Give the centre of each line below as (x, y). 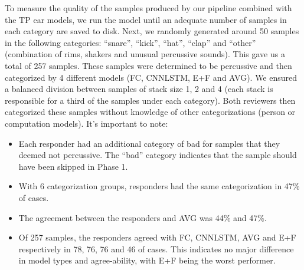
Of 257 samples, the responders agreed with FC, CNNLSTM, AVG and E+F (157, 237)
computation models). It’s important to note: (86, 123)
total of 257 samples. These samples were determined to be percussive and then (148, 65)
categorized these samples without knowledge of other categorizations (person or (150, 112)
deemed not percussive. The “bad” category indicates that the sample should (158, 155)
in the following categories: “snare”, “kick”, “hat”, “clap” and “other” (130, 42)
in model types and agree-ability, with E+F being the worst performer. (147, 260)
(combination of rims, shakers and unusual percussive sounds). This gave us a (145, 54)
